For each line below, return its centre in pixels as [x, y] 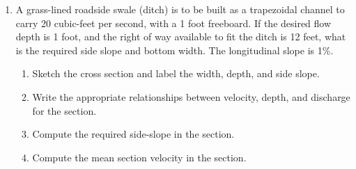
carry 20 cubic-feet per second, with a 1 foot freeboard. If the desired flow [173, 23]
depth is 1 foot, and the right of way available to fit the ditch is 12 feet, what [181, 37]
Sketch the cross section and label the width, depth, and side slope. [176, 73]
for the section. [64, 110]
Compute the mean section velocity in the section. [139, 157]
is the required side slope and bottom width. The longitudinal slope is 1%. [175, 50]
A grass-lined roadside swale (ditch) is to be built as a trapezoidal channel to [180, 9]
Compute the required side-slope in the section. [133, 134]
